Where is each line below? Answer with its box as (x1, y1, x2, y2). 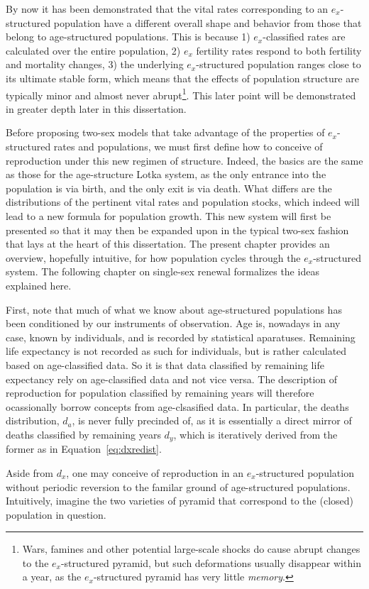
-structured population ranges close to (196, 57, 361, 72)
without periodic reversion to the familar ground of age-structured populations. (6, 479, 351, 494)
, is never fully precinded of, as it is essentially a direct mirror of (72, 413, 352, 428)
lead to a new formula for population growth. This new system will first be (6, 208, 331, 223)
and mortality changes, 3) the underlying (6, 57, 184, 72)
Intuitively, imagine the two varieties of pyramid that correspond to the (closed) (6, 493, 353, 508)
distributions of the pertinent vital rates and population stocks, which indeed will (6, 194, 360, 209)
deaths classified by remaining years (6, 426, 161, 441)
